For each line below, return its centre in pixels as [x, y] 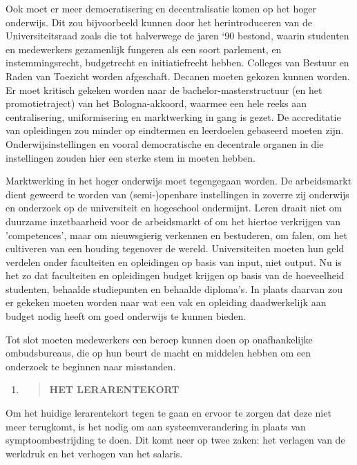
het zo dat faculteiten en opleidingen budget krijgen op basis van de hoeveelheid [175, 275]
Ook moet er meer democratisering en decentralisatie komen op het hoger [161, 8]
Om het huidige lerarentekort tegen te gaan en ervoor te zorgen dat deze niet [168, 413]
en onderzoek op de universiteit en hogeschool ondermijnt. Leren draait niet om [174, 208]
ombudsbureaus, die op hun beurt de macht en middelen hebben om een [158, 353]
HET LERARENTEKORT [114, 389]
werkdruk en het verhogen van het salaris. [94, 453]
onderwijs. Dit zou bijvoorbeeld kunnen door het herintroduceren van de [159, 22]
